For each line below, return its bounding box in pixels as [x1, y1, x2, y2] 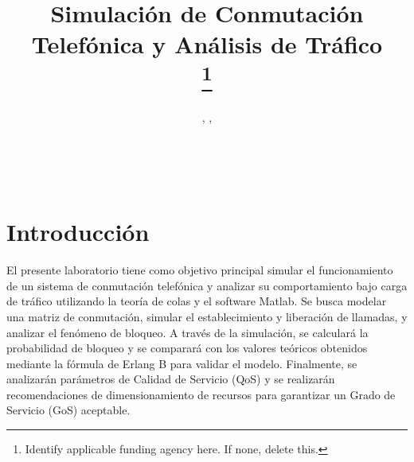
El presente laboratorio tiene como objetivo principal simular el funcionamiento [6, 262, 393, 278]
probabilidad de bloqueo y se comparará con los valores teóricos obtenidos [6, 340, 368, 356]
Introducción [6, 215, 150, 248]
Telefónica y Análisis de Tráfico [31, 28, 383, 60]
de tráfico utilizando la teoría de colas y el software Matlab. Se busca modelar [6, 293, 387, 309]
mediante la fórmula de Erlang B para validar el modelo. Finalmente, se [6, 355, 357, 371]
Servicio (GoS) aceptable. [6, 402, 131, 418]
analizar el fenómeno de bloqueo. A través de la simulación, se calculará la [6, 324, 369, 340]
